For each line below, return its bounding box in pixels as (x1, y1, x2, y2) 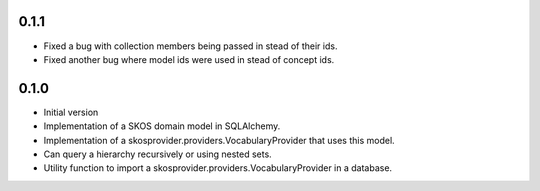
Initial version (43, 106, 99, 118)
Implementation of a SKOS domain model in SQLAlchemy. (43, 120, 281, 132)
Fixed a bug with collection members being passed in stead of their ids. (43, 40, 338, 52)
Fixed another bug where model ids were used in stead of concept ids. (43, 53, 335, 65)
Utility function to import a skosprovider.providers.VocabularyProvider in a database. (43, 162, 393, 174)
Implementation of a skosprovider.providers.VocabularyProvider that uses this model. (43, 134, 395, 146)
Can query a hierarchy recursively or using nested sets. (43, 148, 272, 160)
